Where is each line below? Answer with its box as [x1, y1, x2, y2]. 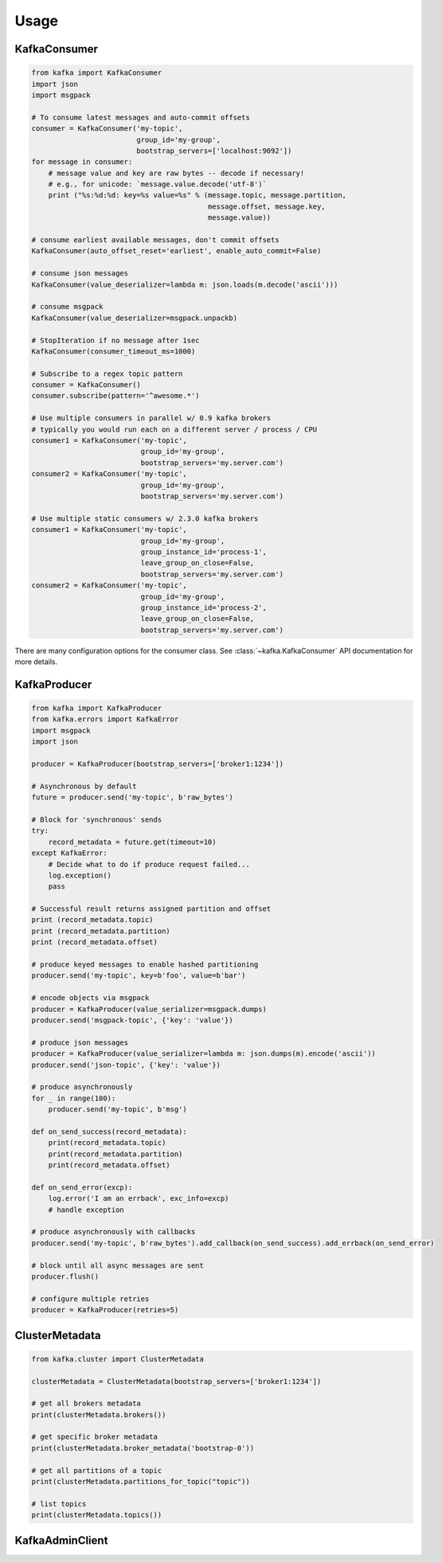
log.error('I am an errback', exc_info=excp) [48, 1194, 229, 1203]
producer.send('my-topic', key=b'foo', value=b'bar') [31, 971, 246, 980]
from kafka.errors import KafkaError [31, 715, 179, 724]
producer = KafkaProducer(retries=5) [31, 1306, 179, 1315]
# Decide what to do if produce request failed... [48, 860, 250, 869]
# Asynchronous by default [31, 781, 137, 791]
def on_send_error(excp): [31, 1182, 133, 1192]
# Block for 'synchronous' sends [31, 815, 162, 824]
